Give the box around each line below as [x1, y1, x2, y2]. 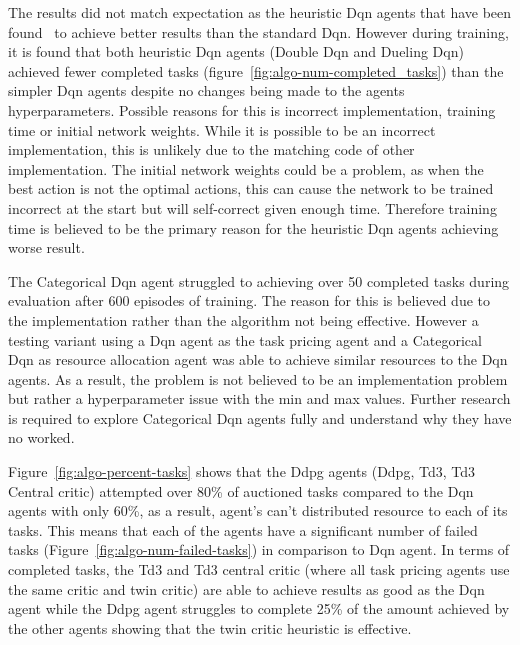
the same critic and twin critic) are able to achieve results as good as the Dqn [8, 578, 485, 599]
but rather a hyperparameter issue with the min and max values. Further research [8, 388, 511, 409]
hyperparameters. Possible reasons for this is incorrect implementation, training [8, 99, 496, 120]
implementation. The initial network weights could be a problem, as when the [8, 158, 484, 179]
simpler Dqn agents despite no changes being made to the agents [8, 80, 405, 101]
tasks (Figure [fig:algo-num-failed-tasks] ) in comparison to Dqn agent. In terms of [8, 539, 510, 560]
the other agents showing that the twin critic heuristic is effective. [8, 617, 412, 638]
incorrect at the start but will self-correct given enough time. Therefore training [8, 197, 497, 218]
